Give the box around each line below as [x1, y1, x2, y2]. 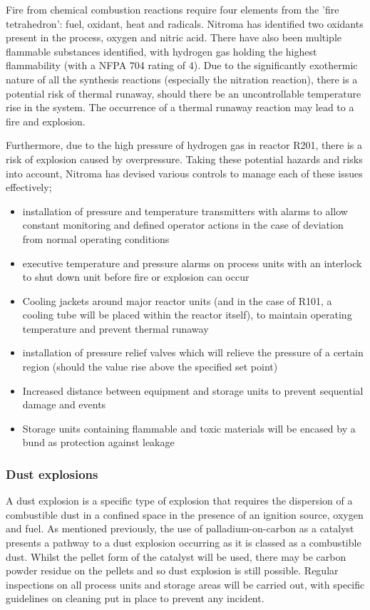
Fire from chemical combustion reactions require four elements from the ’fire [6, 2, 339, 16]
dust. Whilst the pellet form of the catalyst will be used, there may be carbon [6, 549, 346, 564]
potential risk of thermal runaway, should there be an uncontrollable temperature [6, 86, 361, 100]
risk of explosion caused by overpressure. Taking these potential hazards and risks [6, 151, 363, 166]
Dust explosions [6, 465, 98, 482]
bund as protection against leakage [22, 435, 175, 450]
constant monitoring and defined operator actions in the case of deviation [22, 217, 344, 232]
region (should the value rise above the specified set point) [22, 359, 278, 374]
